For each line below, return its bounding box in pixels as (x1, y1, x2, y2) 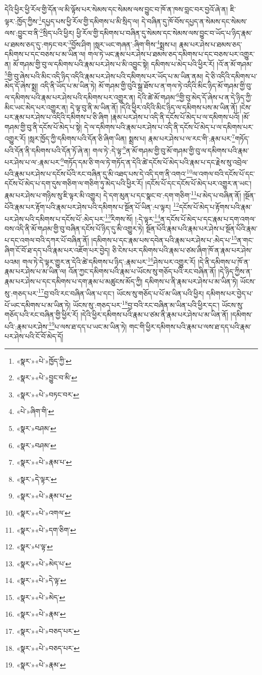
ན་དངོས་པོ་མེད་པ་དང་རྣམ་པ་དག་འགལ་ (160, 213, 256, 224)
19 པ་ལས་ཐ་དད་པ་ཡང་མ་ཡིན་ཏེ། (48, 319, 127, 331)
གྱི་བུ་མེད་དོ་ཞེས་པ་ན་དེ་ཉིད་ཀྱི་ (179, 92, 252, 103)
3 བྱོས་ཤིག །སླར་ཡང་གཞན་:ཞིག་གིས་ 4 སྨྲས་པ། (68, 38, 177, 49)
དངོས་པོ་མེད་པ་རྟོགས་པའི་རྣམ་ (179, 201, 252, 212)
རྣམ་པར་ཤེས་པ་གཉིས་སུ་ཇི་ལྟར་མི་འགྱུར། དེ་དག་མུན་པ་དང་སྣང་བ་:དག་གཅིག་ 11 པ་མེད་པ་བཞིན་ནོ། (5, 189, 241, 200)
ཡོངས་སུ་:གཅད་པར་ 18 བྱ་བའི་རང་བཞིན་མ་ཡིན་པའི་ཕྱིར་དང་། (73, 298, 220, 310)
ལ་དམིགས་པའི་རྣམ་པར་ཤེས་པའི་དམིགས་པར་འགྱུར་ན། (5, 92, 135, 103)
